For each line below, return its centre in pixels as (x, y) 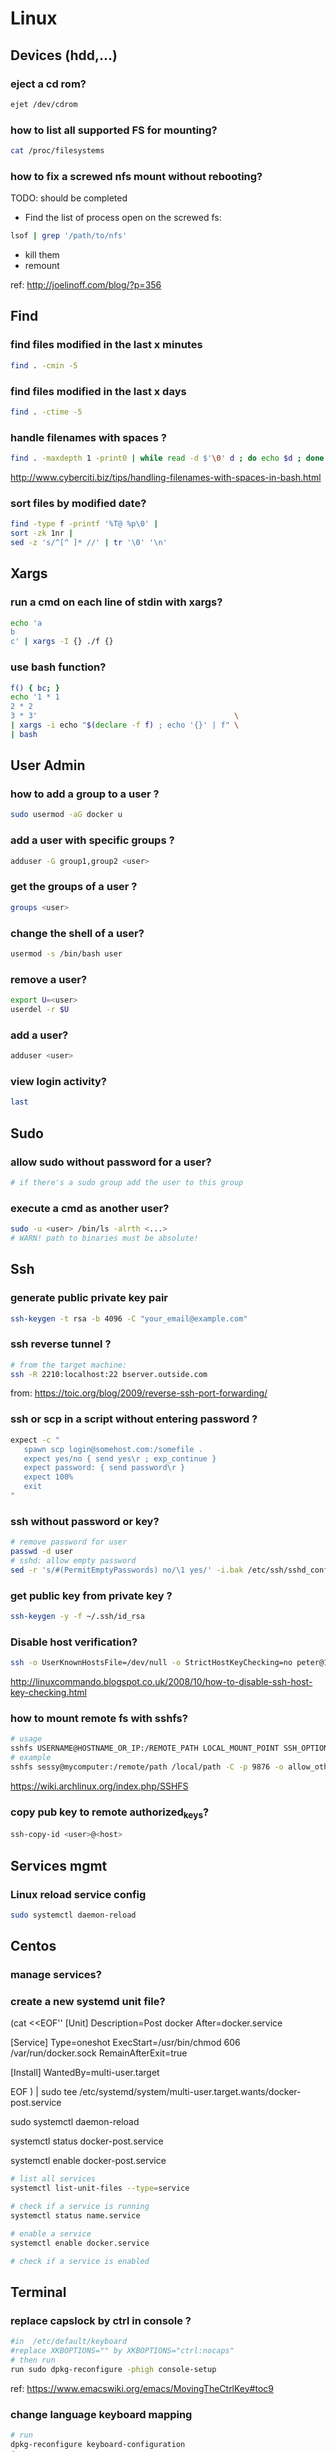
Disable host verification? (74, 1642)
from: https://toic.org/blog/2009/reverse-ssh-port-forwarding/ (139, 1393)
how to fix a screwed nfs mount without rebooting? (136, 176)
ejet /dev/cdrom (44, 104)
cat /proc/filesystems (57, 151)
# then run (33, 2360)
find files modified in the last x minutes (106, 345)
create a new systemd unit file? (88, 2002)
